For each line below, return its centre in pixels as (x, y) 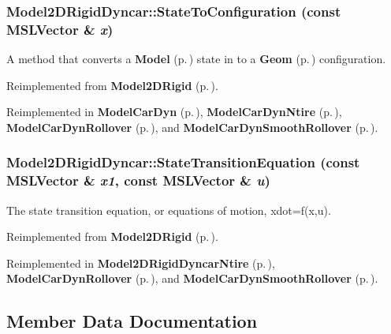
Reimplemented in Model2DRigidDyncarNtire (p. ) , (141, 263)
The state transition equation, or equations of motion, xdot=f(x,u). (169, 210)
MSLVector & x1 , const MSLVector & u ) (138, 180)
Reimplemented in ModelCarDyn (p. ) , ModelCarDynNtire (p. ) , (174, 112)
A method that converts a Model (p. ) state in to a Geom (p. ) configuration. (196, 59)
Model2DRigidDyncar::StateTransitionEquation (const (183, 162)
